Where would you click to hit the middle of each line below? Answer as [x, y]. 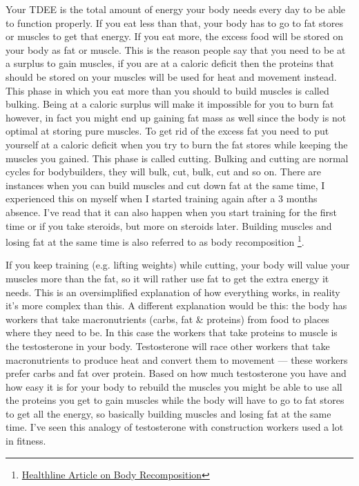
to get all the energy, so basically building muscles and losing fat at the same [168, 413]
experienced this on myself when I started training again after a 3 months [162, 198]
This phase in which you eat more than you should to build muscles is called [167, 90]
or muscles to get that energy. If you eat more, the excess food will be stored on [174, 36]
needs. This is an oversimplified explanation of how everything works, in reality [173, 292]
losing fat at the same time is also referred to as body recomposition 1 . [155, 241]
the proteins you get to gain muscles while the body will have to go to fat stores [175, 400]
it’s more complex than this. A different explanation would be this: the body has [176, 305]
